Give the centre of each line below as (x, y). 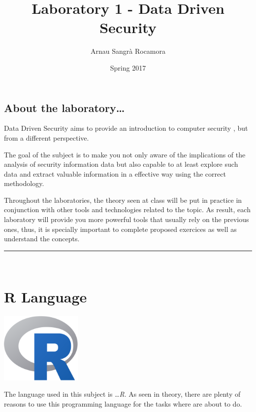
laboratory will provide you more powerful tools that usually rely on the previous (127, 219)
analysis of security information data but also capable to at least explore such (121, 164)
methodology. (24, 183)
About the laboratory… (64, 107)
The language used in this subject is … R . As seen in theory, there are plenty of (122, 394)
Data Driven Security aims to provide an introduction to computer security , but (126, 128)
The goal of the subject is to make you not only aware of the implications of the (125, 154)
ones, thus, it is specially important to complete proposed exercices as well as (120, 229)
